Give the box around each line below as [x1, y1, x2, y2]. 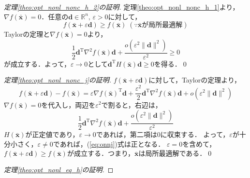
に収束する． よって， [160, 129, 230, 139]
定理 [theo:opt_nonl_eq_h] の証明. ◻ [4, 164, 114, 174]
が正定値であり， [25, 129, 79, 139]
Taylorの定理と [4, 29, 50, 39]
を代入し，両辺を [41, 99, 96, 110]
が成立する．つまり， [67, 148, 134, 158]
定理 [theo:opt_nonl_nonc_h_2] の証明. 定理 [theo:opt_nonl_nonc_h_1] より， [4, 2, 239, 12]
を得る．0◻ [154, 58, 189, 68]
